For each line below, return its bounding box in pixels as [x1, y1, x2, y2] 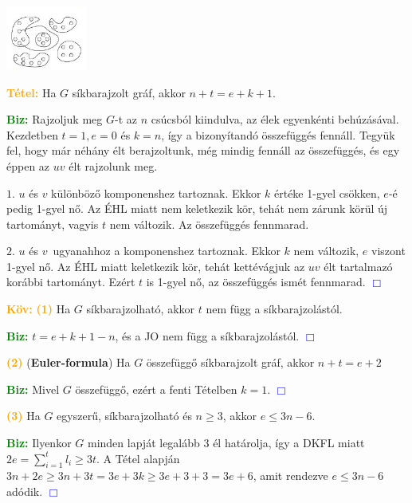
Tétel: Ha [6, 84, 57, 100]
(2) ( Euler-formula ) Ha [6, 354, 131, 371]
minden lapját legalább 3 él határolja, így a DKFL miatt [87, 434, 365, 451]
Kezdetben [6, 126, 58, 143]
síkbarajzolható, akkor [86, 301, 195, 317]
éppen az [6, 157, 50, 174]
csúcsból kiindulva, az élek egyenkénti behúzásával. [151, 111, 399, 128]
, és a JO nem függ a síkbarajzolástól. [115, 327, 300, 344]
